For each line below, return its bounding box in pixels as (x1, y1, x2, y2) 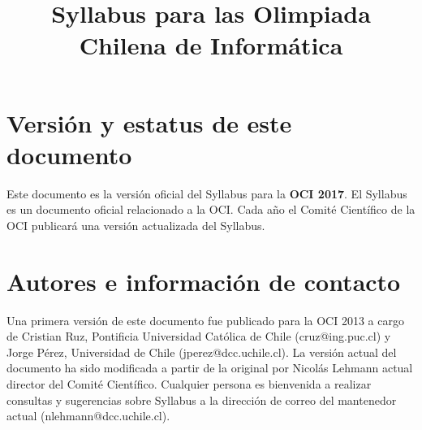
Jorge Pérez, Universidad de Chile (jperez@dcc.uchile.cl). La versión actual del (6, 343, 397, 360)
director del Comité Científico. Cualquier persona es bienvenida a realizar (6, 375, 372, 392)
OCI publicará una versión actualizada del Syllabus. (6, 216, 265, 233)
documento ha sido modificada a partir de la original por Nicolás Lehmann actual (6, 359, 413, 376)
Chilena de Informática (79, 28, 343, 62)
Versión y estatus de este (6, 106, 292, 139)
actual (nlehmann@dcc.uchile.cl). (6, 407, 170, 424)
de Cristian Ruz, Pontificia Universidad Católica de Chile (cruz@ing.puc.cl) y (6, 328, 391, 345)
